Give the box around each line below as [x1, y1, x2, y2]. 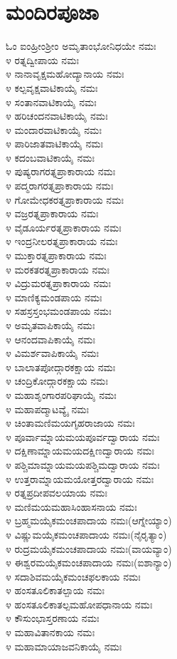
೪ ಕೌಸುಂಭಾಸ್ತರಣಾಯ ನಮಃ [6, 611, 100, 626]
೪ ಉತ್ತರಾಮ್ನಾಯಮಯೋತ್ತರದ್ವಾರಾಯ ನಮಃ [6, 471, 154, 486]
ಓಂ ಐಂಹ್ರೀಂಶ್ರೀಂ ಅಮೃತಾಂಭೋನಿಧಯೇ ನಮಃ [6, 38, 156, 53]
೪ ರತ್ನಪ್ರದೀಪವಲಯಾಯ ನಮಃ [6, 485, 108, 500]
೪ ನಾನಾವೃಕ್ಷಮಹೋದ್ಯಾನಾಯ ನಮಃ [6, 66, 124, 81]
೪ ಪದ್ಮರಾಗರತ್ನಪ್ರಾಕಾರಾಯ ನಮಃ [6, 178, 114, 193]
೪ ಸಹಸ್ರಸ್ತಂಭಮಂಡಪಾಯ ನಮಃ [6, 303, 112, 318]
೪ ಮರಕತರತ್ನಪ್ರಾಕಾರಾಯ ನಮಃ [6, 261, 110, 276]
